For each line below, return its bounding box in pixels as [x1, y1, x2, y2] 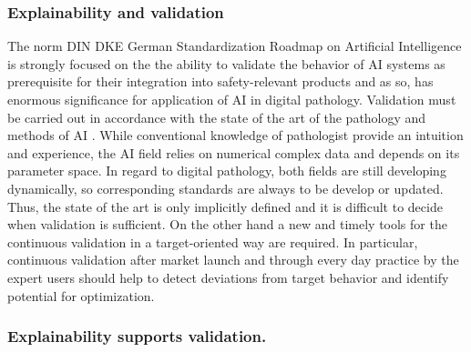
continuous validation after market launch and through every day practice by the [7, 250, 459, 269]
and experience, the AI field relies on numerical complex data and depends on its [7, 143, 460, 162]
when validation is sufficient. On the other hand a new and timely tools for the [7, 215, 447, 234]
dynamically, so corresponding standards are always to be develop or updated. [7, 178, 444, 197]
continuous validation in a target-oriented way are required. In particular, [7, 232, 418, 251]
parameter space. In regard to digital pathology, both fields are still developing [7, 161, 446, 180]
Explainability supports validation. [7, 325, 267, 347]
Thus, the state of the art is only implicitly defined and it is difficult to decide [7, 196, 443, 216]
